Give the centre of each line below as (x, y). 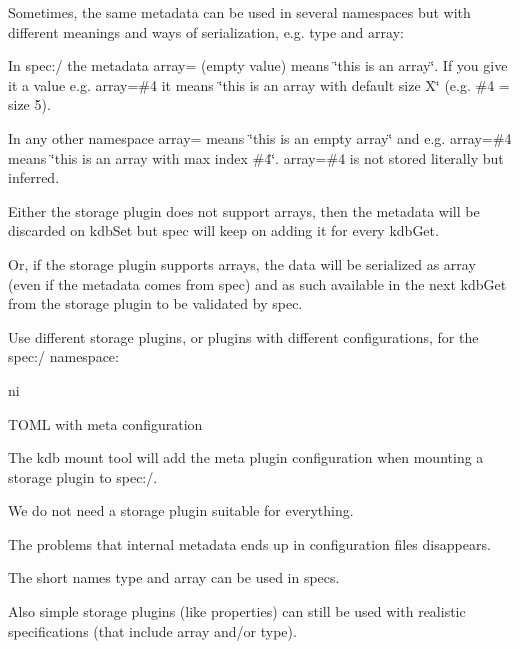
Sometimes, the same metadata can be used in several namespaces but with (239, 12)
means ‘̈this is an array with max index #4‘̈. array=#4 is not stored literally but (256, 157)
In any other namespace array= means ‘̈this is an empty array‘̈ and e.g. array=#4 (260, 137)
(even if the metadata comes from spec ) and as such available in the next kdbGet (257, 283)
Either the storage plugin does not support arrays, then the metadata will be (244, 210)
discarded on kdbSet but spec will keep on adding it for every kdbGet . (223, 230)
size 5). (29, 104)
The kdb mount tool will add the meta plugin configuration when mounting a (246, 457)
